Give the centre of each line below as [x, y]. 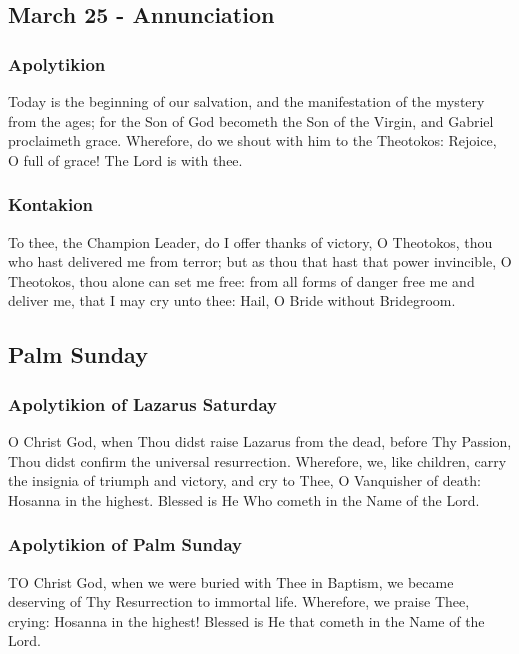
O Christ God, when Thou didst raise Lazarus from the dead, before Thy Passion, [260, 440]
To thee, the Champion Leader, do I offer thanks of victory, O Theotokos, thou [250, 241]
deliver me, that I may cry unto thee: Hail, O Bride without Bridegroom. [232, 300]
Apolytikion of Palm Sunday [125, 544]
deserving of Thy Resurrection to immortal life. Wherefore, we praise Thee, [239, 601]
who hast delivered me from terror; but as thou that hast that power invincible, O [260, 261]
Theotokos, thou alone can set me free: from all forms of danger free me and [241, 280]
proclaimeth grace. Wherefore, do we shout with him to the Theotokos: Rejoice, [252, 140]
